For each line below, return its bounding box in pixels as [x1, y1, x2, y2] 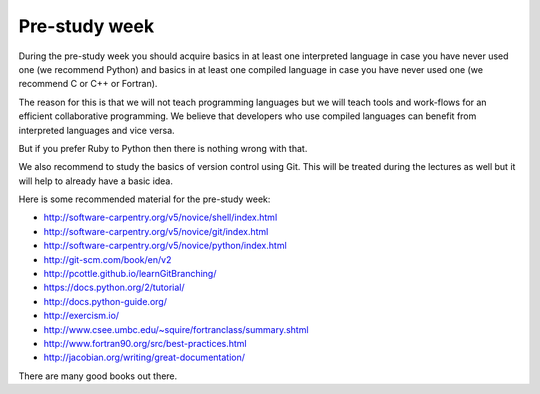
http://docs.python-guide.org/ [43, 295, 167, 307]
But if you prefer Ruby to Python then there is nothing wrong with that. [18, 142, 308, 154]
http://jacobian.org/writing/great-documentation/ [43, 351, 245, 364]
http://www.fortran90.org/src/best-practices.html [43, 337, 247, 349]
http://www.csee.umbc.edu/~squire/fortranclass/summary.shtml [43, 323, 309, 335]
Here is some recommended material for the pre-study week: [18, 193, 271, 205]
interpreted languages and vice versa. [18, 124, 175, 136]
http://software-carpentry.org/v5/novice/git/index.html [43, 225, 269, 237]
